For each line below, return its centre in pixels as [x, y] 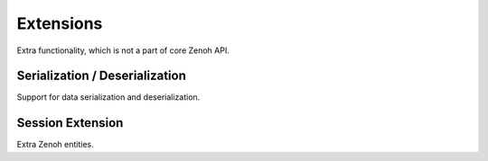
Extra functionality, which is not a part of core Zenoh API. [123, 50]
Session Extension [70, 123]
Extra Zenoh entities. [55, 145]
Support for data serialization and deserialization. [108, 97]
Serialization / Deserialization [102, 76]
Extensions [60, 23]
